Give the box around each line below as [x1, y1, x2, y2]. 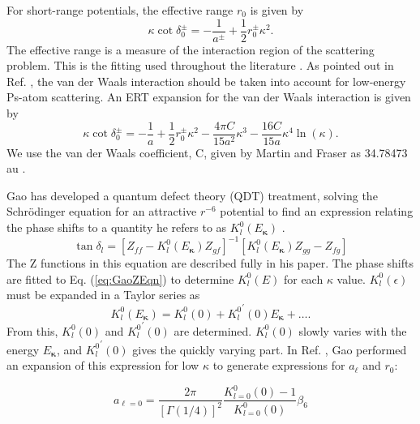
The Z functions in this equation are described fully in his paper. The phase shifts [6, 255, 414, 272]
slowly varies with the [298, 322, 407, 339]
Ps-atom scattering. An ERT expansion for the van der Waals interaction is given [6, 88, 411, 105]
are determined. [174, 322, 252, 339]
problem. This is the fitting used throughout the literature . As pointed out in [6, 57, 394, 74]
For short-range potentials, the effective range [6, 2, 234, 18]
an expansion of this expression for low [6, 357, 199, 374]
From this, [6, 322, 58, 339]
